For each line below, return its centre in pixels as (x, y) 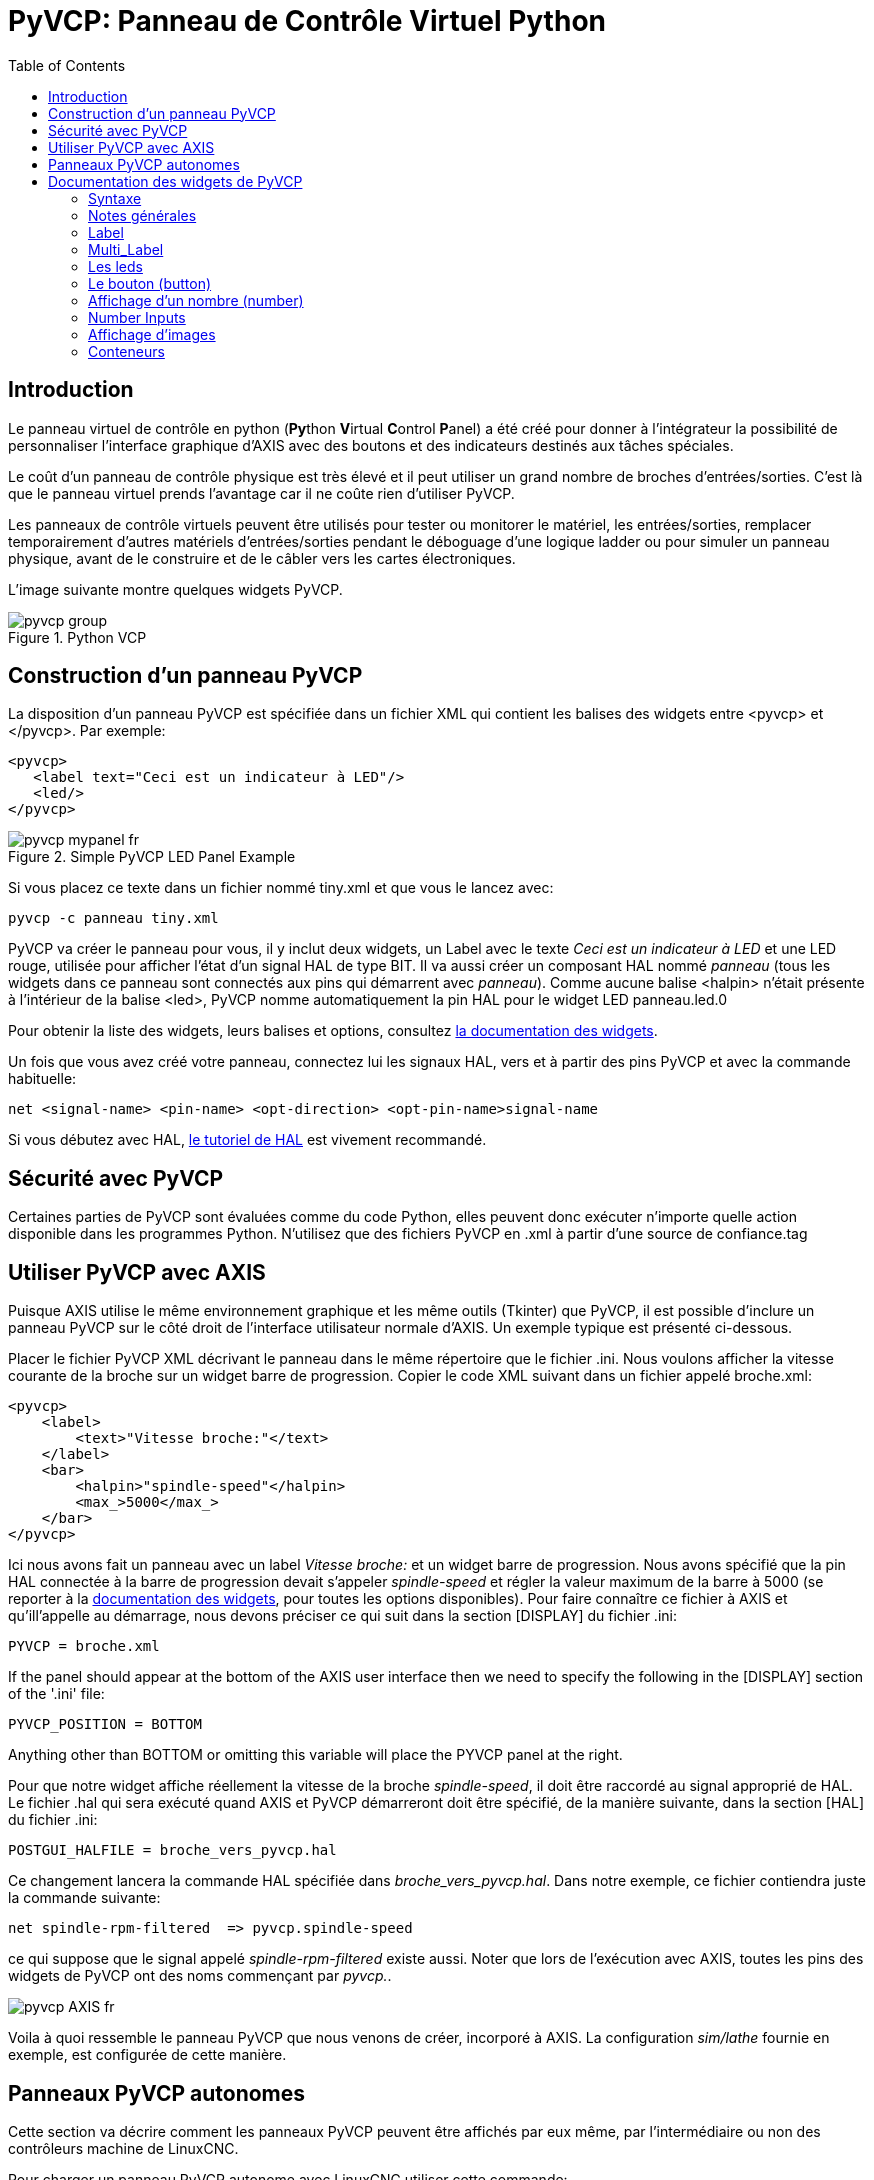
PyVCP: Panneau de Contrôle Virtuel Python (307, 21)
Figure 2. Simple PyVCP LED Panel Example (152, 857)
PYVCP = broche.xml (84, 1646)
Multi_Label (126, 249)
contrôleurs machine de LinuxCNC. (123, 2148)
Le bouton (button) (150, 283)
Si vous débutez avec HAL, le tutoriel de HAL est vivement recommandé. (247, 1140)
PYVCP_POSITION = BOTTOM (105, 1724)
